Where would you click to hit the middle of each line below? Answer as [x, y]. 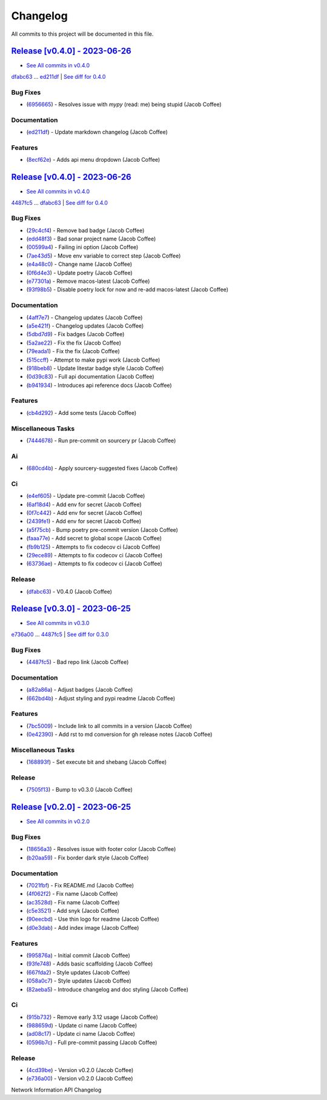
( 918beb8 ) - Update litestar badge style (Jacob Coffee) [95, 368]
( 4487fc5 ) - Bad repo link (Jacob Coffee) [78, 662]
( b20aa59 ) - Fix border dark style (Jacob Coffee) [88, 858]
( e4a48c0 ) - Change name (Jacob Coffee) [79, 264]
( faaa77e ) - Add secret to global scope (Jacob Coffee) [94, 538]
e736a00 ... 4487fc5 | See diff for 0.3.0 [60, 634]
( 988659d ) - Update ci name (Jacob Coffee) [82, 1025]
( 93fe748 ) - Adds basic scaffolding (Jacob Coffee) [90, 964]
